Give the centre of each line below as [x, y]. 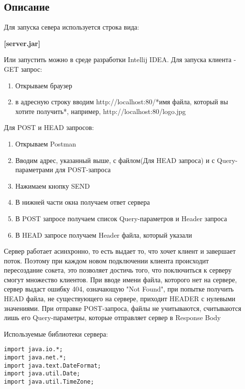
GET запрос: [23, 69]
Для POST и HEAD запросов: [49, 127]
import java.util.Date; [42, 374]
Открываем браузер [44, 85]
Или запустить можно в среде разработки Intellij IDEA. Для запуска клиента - [120, 59]
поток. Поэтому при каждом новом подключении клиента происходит [107, 260]
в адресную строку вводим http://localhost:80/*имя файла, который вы [122, 102]
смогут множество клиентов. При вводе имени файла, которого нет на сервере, [121, 279]
